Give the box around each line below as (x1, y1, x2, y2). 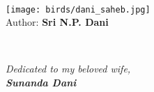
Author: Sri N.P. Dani (6, 15, 109, 29)
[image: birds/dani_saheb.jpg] (6, 4, 151, 15)
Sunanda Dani (6, 75, 77, 90)
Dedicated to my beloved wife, (6, 61, 131, 76)
